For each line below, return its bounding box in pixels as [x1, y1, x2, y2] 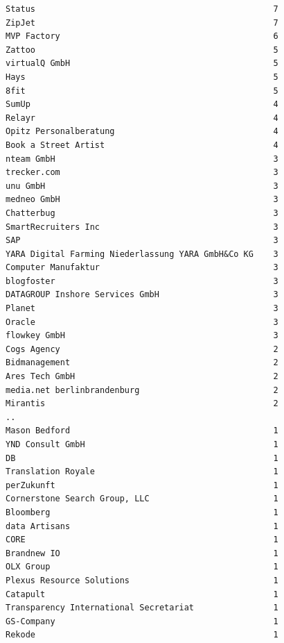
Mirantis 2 [6, 399, 278, 409]
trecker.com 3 [6, 167, 278, 178]
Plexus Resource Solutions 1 [6, 575, 278, 585]
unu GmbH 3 [6, 181, 278, 191]
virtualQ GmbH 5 [6, 58, 278, 69]
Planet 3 [6, 303, 278, 314]
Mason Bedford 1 [6, 426, 278, 436]
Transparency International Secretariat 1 [6, 603, 278, 613]
